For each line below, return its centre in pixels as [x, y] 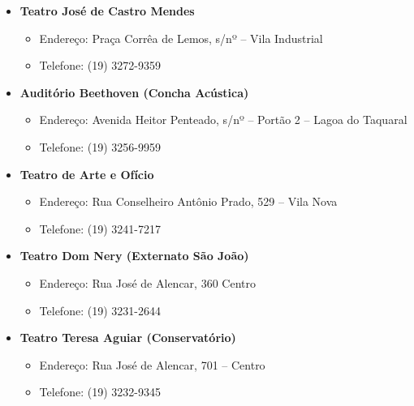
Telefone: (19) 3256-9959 [100, 146]
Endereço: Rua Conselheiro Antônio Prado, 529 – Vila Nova [188, 201]
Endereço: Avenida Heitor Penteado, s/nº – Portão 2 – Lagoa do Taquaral [223, 120]
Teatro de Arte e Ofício [87, 174]
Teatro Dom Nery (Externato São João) [134, 256]
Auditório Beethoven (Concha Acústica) [134, 92]
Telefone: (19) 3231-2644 [100, 310]
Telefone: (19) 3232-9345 [100, 392]
